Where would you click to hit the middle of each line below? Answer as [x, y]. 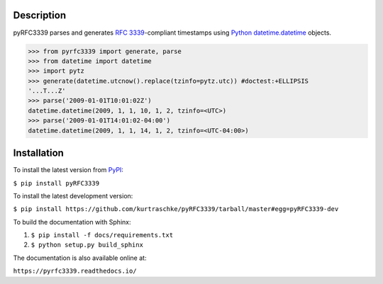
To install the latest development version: [73, 195]
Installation [38, 153]
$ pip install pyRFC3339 [56, 183]
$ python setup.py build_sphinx [87, 245]
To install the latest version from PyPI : [68, 170]
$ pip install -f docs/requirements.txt [102, 235]
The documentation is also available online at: [80, 258]
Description [40, 15]
